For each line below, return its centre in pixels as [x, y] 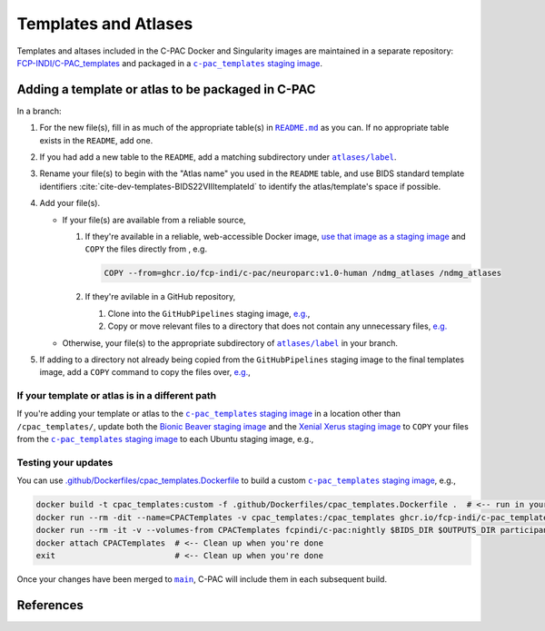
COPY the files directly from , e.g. [146, 249]
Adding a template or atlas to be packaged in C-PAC [166, 89]
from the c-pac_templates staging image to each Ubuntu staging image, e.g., [165, 439]
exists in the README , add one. [96, 140]
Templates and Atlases [105, 24]
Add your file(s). [69, 203]
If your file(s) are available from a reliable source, [154, 220]
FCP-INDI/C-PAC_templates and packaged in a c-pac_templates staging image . [169, 63]
